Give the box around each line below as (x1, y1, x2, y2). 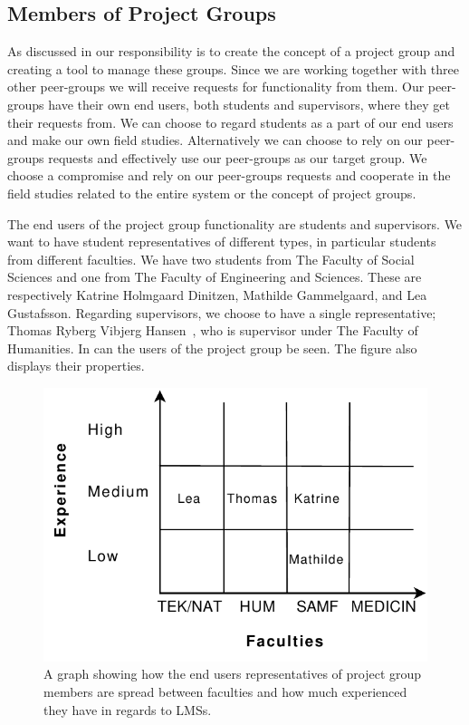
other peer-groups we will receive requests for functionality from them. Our (7, 77, 425, 96)
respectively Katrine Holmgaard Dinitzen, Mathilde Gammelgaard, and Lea (7, 285, 427, 304)
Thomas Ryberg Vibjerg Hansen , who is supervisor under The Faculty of (7, 321, 418, 340)
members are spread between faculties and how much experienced (43, 681, 407, 701)
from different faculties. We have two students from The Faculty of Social (7, 249, 415, 268)
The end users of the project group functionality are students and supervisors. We (7, 214, 463, 233)
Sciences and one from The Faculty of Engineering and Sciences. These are (7, 267, 422, 286)
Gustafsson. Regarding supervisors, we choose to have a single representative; (7, 303, 436, 322)
